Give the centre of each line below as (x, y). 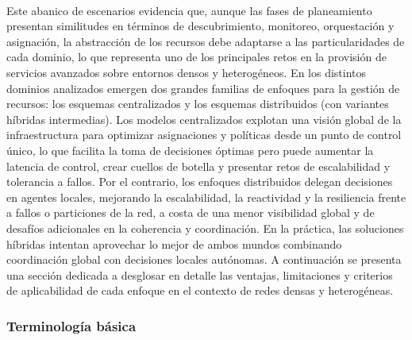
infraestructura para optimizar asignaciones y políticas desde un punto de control (204, 135)
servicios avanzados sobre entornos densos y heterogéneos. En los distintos (187, 72)
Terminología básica (71, 325)
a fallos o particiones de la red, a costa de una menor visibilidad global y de (191, 212)
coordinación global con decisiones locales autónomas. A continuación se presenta (204, 259)
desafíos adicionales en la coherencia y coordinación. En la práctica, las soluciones (205, 228)
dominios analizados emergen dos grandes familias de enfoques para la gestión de (203, 88)
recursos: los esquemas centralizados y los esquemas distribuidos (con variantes (198, 104)
